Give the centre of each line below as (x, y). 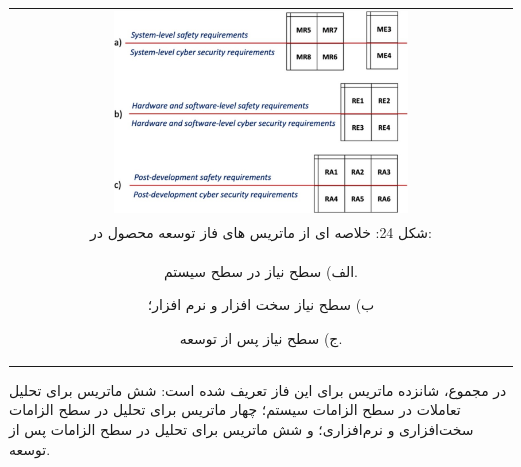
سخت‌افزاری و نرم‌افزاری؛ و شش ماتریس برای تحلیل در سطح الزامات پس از (241, 429)
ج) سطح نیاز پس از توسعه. (261, 337)
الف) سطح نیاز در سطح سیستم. (261, 270)
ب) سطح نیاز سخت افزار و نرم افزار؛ (261, 304)
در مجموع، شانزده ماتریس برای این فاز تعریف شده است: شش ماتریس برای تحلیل (258, 389)
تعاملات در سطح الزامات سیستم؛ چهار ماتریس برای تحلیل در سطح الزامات (235, 409)
